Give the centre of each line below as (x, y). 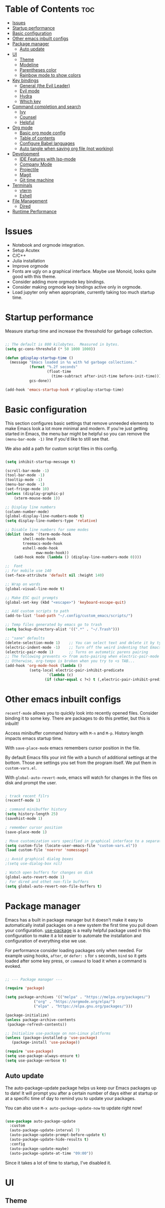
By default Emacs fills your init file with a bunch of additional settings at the (81, 757)
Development (26, 153)
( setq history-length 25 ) (31, 814)
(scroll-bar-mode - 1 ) (27, 471)
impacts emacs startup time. (34, 738)
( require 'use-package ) (29, 1052)
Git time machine (37, 180)
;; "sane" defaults (25, 638)
